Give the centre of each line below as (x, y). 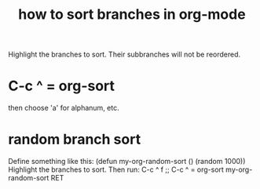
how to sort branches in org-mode (132, 15)
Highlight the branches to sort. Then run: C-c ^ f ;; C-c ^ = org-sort (116, 169)
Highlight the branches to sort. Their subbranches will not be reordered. (125, 55)
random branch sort (75, 140)
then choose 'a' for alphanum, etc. (64, 108)
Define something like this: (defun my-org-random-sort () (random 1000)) (127, 162)
